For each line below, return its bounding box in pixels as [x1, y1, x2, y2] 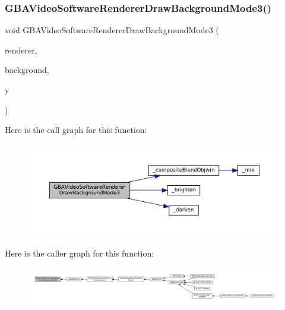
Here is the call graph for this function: [5, 124, 147, 136]
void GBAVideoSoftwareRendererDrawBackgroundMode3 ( [5, 24, 219, 36]
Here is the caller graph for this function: [5, 246, 154, 259]
